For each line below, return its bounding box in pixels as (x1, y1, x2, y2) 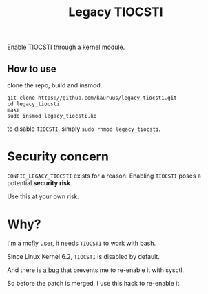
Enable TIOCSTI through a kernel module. (7, 43, 125, 52)
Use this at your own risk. (7, 192, 80, 200)
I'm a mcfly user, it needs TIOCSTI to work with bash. (7, 239, 156, 247)
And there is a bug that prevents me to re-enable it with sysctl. (7, 266, 185, 274)
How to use (7, 63, 56, 74)
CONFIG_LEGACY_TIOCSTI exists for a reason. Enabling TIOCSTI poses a (7, 171, 202, 180)
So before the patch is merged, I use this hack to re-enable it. (7, 279, 181, 287)
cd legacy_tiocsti (7, 101, 60, 107)
